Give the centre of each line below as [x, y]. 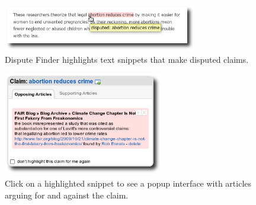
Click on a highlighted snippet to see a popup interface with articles [128, 183]
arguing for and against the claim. [67, 195]
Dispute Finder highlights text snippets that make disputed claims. [127, 59]
